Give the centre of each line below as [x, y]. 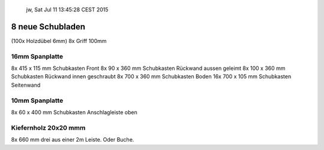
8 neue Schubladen [48, 27]
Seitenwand [26, 85]
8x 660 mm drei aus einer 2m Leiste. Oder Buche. [73, 140]
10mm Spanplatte [37, 100]
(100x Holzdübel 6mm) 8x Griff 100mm [59, 41]
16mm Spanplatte [37, 56]
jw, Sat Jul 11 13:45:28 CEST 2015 [67, 10]
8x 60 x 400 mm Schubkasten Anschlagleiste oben [74, 112]
